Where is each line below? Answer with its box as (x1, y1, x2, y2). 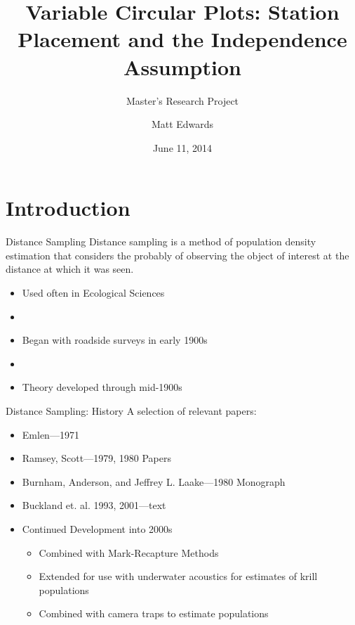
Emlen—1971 (22, 427, 79, 442)
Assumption (123, 52, 241, 81)
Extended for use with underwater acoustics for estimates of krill (39, 569, 318, 584)
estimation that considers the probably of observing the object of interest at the (6, 247, 349, 262)
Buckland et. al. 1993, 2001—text (22, 498, 166, 513)
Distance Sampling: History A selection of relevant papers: (6, 403, 257, 418)
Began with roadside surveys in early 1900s (22, 333, 208, 347)
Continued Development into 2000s (22, 521, 173, 536)
